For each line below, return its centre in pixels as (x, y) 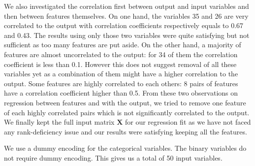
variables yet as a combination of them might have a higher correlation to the (121, 74)
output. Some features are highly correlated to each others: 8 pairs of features (121, 83)
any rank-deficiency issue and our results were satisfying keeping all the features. (126, 131)
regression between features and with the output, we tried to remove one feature (125, 102)
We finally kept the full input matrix (59, 122)
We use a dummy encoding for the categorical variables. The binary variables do (125, 148)
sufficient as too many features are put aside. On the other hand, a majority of (123, 45)
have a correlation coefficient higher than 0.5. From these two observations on (121, 93)
